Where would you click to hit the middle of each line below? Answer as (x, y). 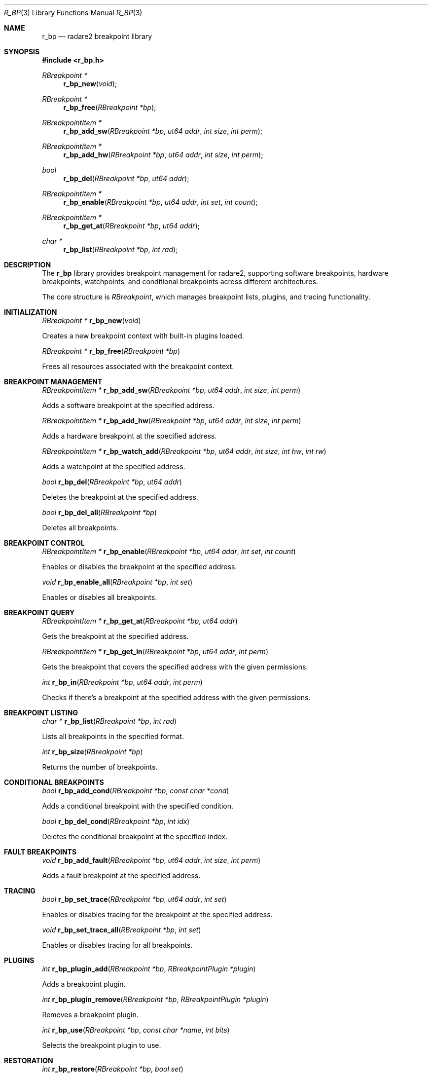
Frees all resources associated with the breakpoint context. (138, 366)
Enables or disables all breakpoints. (100, 597)
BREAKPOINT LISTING (41, 713)
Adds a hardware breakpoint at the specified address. (129, 436)
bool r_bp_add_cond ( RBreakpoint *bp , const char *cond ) (136, 791)
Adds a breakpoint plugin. (84, 984)
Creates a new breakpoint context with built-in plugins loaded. (143, 336)
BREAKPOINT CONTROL (44, 543)
